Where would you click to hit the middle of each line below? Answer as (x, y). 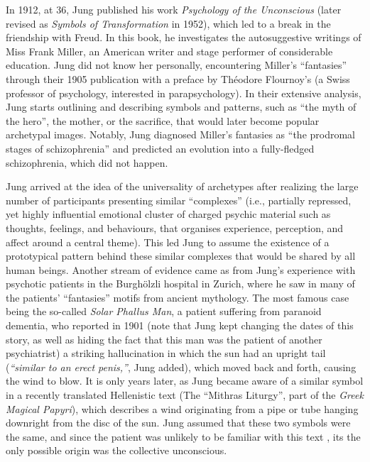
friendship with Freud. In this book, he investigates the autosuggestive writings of (184, 37)
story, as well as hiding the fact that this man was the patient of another (164, 339)
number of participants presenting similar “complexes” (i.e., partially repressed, (179, 200)
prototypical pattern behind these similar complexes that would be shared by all (181, 256)
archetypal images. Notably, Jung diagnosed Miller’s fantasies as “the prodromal (180, 134)
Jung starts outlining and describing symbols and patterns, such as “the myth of (181, 107)
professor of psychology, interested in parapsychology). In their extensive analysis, (184, 93)
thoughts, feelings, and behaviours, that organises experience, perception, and (175, 227)
